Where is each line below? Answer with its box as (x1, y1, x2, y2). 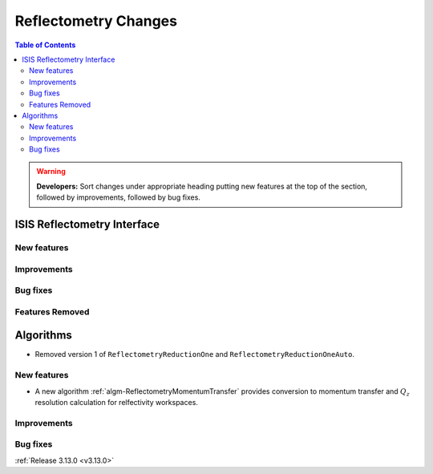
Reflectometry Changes (14, 12, 178, 30)
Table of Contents (14, 40, 76, 50)
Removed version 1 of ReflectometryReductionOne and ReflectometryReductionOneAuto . (34, 350, 354, 359)
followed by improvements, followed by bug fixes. (36, 192, 200, 202)
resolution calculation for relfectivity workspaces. (34, 397, 198, 407)
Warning (36, 167, 66, 176)
